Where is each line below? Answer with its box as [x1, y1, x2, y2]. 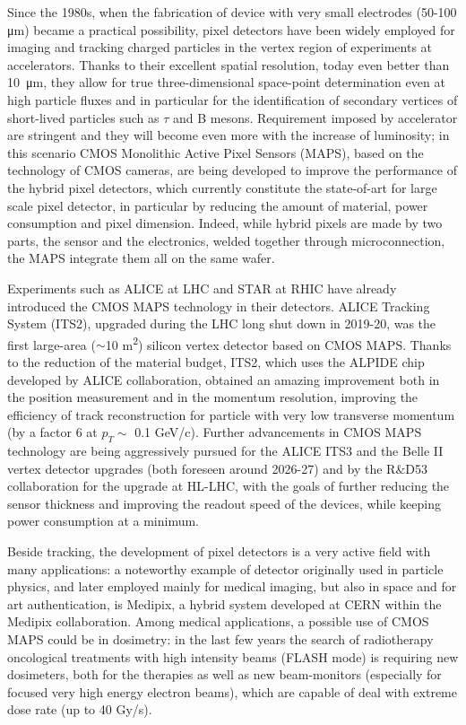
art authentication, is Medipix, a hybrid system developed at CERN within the [7, 594, 442, 613]
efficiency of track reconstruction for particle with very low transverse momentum [7, 405, 455, 424]
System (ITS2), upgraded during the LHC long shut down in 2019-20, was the [7, 314, 436, 333]
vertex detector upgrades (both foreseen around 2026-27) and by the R [7, 459, 396, 477]
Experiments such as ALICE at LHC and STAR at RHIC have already [7, 278, 397, 297]
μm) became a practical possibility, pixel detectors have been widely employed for [7, 20, 455, 39]
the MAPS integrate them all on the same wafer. [7, 249, 275, 267]
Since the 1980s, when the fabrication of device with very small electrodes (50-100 [7, 3, 457, 21]
